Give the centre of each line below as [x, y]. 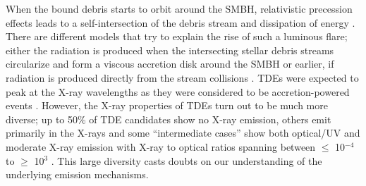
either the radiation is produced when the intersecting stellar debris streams [170, 50]
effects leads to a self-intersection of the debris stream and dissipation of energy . [181, 22]
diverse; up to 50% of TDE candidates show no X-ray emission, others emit [169, 119]
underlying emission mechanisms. [77, 174]
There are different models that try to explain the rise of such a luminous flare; [177, 36]
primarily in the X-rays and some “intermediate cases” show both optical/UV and [183, 133]
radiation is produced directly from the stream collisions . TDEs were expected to [182, 77]
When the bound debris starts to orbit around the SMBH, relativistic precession [179, 8]
